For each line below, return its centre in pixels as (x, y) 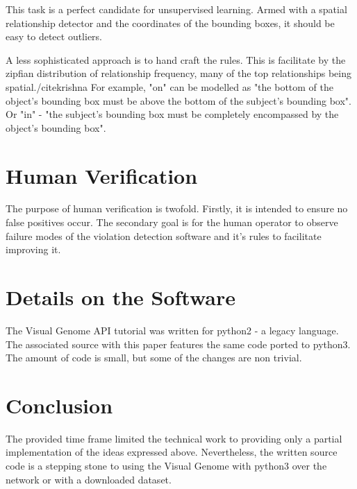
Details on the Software (121, 297)
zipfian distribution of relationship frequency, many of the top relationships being (178, 73)
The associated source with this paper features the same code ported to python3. (178, 344)
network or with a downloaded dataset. (89, 479)
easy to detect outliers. (54, 36)
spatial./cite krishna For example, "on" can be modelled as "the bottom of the (170, 86)
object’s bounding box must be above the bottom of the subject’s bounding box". (178, 100)
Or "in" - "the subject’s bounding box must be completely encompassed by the (172, 114)
